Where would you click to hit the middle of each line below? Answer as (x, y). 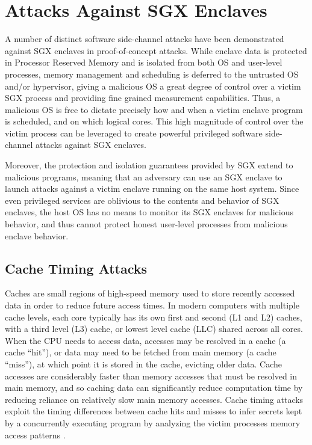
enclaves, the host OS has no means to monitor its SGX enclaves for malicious (149, 212)
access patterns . (35, 434)
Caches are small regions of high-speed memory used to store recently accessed (150, 293)
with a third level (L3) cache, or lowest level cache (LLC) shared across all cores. (154, 329)
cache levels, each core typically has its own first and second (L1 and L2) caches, (154, 317)
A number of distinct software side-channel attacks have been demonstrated (145, 39)
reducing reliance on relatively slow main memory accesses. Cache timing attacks (154, 399)
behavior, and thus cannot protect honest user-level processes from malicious (146, 224)
